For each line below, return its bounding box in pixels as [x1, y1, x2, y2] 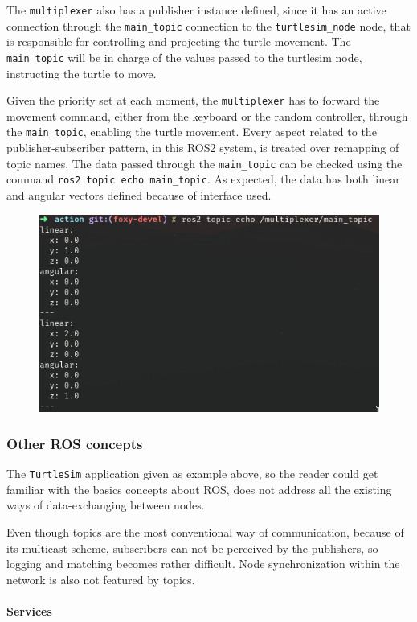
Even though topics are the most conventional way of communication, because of [6, 524, 404, 541]
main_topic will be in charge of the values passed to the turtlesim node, [6, 48, 362, 65]
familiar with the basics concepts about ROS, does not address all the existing [6, 480, 392, 497]
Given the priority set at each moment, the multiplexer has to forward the [6, 92, 380, 109]
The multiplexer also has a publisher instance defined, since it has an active [6, 2, 386, 18]
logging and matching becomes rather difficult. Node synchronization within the [6, 555, 400, 572]
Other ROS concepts [6, 433, 143, 453]
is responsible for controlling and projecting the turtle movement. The [6, 33, 351, 50]
